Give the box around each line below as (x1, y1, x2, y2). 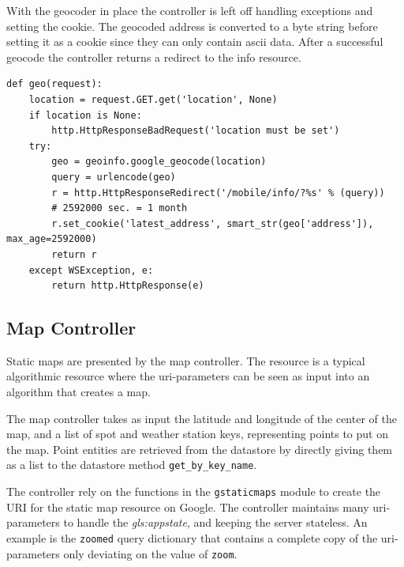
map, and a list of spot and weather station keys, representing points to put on (6, 425, 388, 442)
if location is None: (28, 109, 142, 121)
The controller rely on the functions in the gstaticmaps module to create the (6, 483, 381, 500)
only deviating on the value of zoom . (63, 545, 238, 561)
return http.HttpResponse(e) (51, 280, 204, 292)
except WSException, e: (28, 264, 154, 276)
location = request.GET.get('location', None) (28, 93, 278, 105)
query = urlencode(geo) (51, 171, 176, 183)
